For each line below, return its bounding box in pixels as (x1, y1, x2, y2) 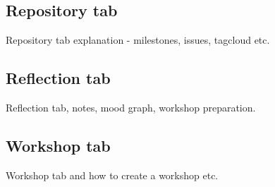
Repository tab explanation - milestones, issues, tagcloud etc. (6, 32, 270, 47)
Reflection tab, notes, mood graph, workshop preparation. (6, 100, 256, 114)
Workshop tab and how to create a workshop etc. (6, 167, 219, 182)
